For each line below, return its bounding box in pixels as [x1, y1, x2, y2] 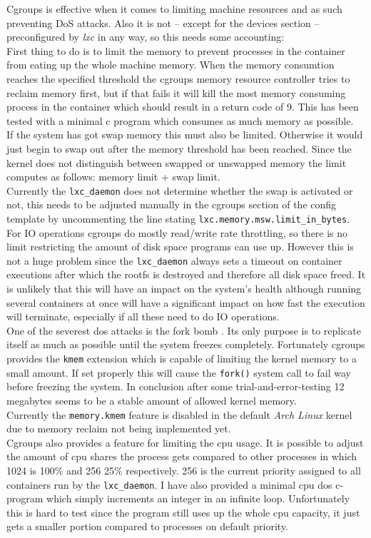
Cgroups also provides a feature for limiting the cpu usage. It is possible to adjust [6, 435, 364, 450]
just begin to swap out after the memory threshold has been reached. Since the [6, 141, 352, 156]
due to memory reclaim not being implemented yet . [6, 421, 231, 436]
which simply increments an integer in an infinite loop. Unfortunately [46, 491, 350, 506]
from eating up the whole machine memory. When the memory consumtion [6, 57, 335, 72]
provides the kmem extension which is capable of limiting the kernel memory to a [6, 351, 357, 366]
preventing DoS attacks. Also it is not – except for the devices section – [6, 15, 320, 30]
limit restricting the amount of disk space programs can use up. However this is [6, 239, 354, 254]
